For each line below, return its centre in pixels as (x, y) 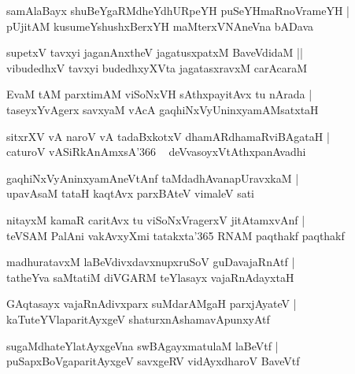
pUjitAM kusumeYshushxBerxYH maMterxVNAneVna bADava (160, 26)
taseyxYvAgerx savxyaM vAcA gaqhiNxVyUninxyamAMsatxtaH (163, 109)
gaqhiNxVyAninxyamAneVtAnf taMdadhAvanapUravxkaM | (153, 178)
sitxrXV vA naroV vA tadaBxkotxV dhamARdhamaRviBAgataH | (168, 136)
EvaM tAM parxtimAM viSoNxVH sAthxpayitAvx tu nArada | (159, 94)
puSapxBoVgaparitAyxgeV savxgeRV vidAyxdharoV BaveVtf (153, 361)
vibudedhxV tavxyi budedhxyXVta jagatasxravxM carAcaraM (157, 67)
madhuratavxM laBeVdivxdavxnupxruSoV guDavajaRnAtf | (151, 262)
